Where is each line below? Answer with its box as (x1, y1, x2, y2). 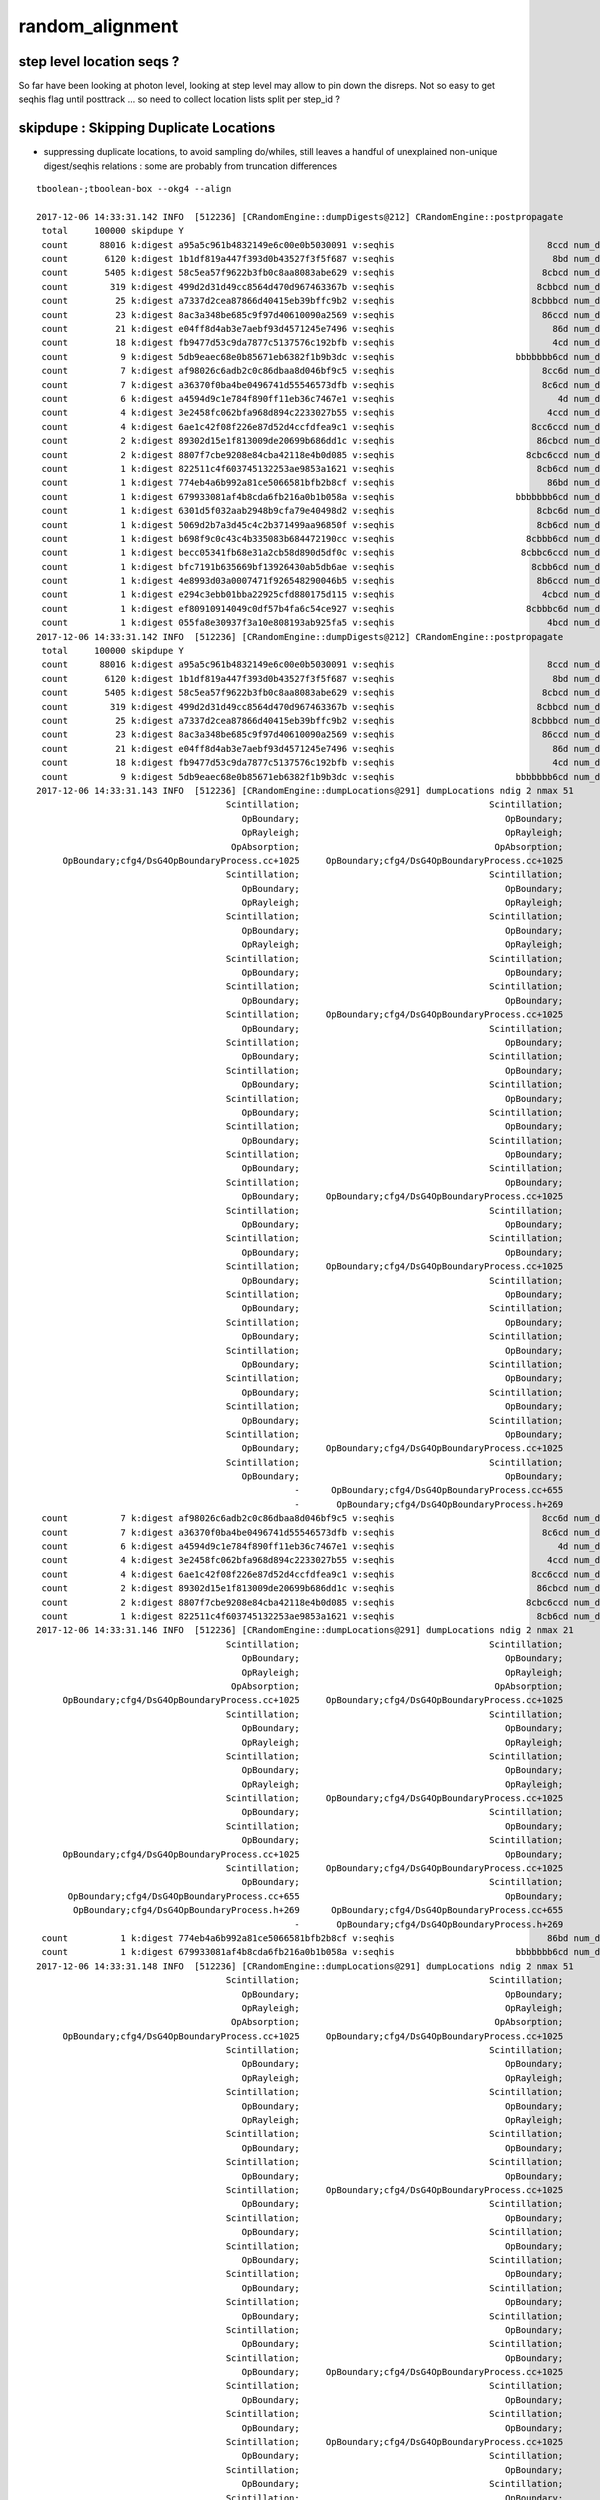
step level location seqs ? (18, 53, 180, 70)
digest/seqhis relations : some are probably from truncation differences (43, 160, 338, 172)
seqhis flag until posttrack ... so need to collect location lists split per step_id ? (18, 93, 340, 105)
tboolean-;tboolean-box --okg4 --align (36, 183, 232, 195)
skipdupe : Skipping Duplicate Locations (18, 120, 276, 137)
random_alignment (18, 15, 179, 37)
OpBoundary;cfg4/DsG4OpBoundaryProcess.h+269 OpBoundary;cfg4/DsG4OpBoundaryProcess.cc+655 (73, 1905, 564, 1916)
